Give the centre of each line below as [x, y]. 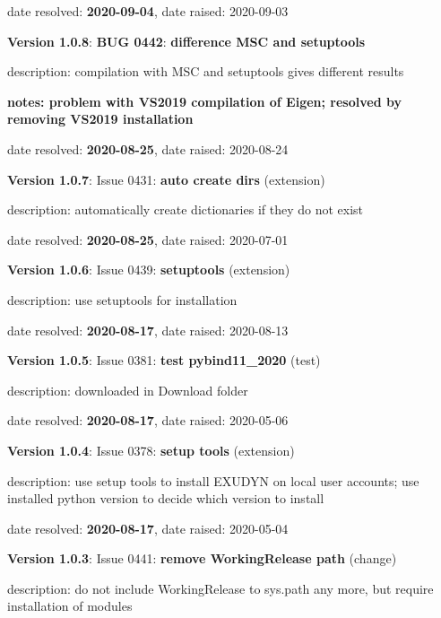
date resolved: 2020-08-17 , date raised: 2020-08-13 [148, 330]
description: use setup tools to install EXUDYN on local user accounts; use [213, 480]
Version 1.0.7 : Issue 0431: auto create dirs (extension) [166, 179]
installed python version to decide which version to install [166, 498]
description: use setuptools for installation [122, 299]
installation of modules [70, 606]
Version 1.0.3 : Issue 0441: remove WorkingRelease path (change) [202, 558]
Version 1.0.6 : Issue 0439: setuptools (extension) [149, 270]
